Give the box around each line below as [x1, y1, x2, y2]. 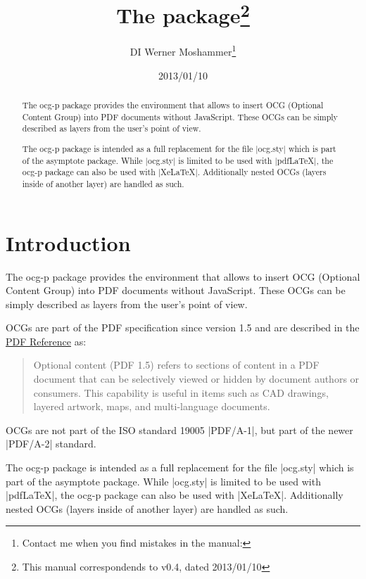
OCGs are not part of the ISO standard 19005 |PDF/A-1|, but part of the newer [6, 422, 353, 437]
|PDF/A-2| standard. [6, 436, 96, 451]
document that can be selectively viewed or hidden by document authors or [33, 371, 360, 386]
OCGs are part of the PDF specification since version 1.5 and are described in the [6, 320, 360, 335]
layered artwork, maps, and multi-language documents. [33, 399, 270, 414]
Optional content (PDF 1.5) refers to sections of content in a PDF [33, 357, 320, 372]
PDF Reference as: [6, 333, 87, 348]
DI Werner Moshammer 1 [130, 42, 236, 59]
